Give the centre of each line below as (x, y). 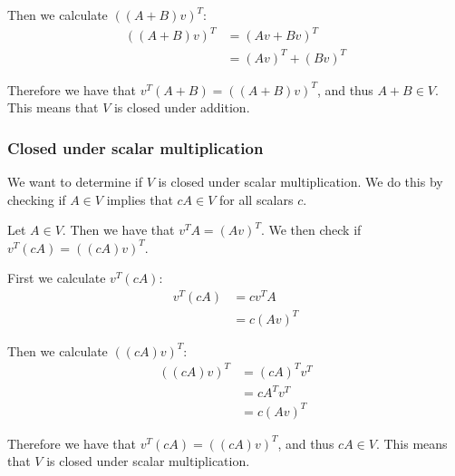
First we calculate (57, 278)
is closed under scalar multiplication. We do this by (300, 182)
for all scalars (257, 199)
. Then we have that (118, 230)
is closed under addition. (182, 107)
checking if (37, 199)
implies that (140, 199)
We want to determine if (75, 182)
